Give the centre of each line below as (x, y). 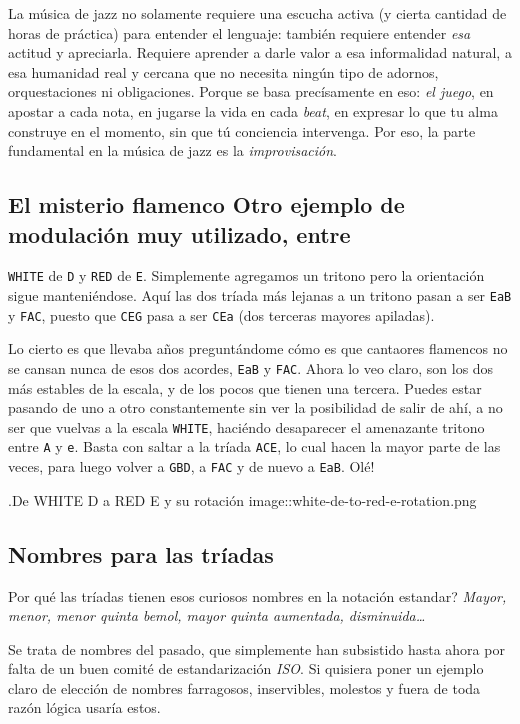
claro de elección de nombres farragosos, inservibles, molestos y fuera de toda (244, 687)
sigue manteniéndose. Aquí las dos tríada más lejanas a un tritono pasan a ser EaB (260, 295)
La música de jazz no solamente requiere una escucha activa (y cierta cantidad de (257, 13)
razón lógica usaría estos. (84, 707)
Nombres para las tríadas (141, 553)
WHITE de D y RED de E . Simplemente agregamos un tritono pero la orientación (246, 275)
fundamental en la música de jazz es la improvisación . (172, 150)
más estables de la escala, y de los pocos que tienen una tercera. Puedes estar (245, 387)
